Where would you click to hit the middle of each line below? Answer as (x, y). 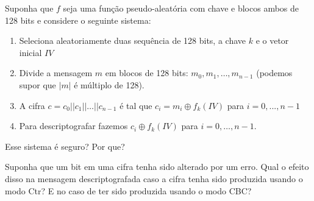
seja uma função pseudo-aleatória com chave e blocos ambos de (181, 8)
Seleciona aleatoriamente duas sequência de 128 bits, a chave (133, 41)
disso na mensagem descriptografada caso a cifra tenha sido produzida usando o (154, 178)
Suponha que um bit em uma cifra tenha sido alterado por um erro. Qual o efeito (157, 167)
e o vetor (272, 41)
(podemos (274, 73)
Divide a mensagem (56, 73)
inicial (30, 52)
